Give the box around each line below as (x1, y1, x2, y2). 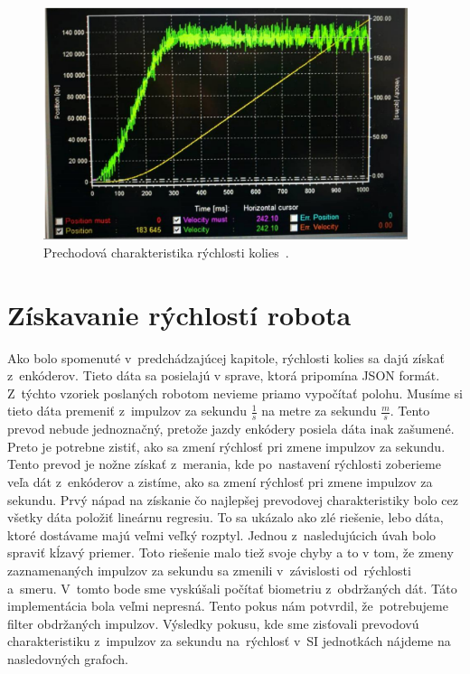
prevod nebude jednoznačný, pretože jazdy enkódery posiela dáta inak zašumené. (7, 419, 455, 438)
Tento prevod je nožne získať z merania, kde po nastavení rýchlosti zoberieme (7, 454, 441, 473)
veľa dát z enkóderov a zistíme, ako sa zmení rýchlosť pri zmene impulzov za (7, 472, 433, 491)
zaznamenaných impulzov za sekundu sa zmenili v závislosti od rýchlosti (7, 560, 411, 579)
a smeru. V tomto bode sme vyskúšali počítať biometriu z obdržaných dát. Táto (7, 578, 457, 597)
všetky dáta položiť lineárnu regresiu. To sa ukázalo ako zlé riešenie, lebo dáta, (7, 508, 444, 527)
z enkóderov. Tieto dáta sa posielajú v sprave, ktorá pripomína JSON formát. (7, 366, 440, 385)
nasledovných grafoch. (7, 649, 128, 668)
